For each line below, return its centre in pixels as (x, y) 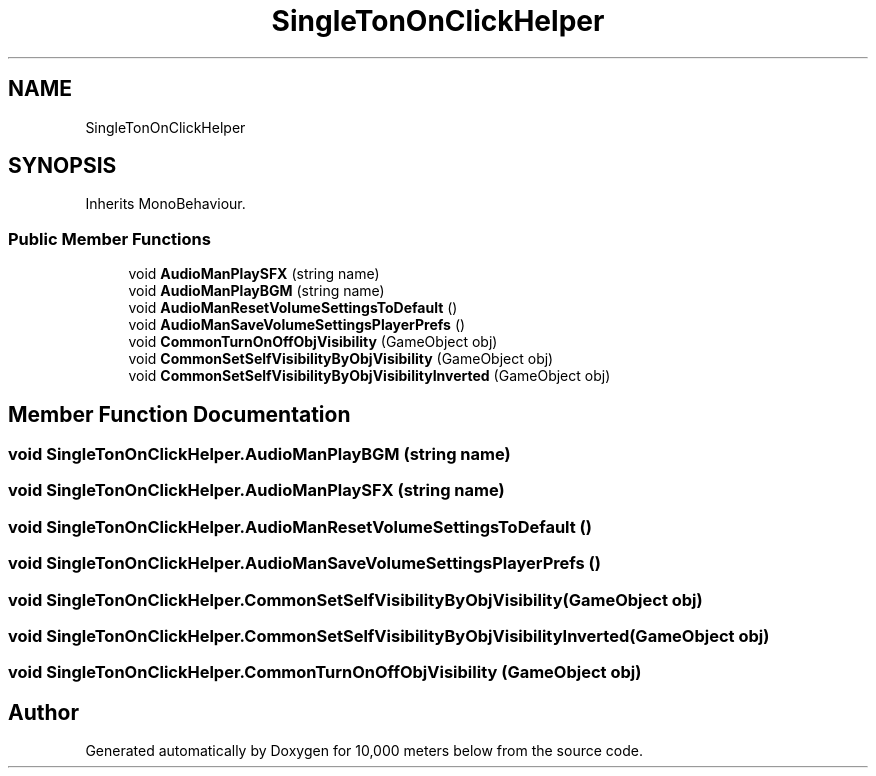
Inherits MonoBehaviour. (165, 204)
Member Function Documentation (179, 414)
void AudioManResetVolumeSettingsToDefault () (293, 308)
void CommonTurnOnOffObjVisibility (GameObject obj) (313, 342)
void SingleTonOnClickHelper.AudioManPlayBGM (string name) (259, 454)
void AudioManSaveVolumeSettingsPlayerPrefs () (297, 325)
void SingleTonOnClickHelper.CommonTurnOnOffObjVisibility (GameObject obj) (325, 672)
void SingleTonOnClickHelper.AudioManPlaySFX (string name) (256, 490)
